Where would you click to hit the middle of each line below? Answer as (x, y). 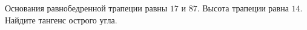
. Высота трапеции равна (243, 8)
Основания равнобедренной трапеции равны (86, 8)
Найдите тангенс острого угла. (61, 19)
